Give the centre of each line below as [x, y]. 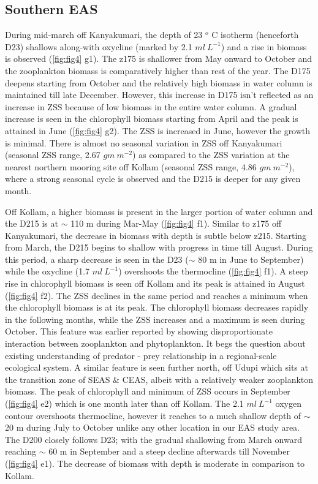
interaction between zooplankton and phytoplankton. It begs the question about [155, 343]
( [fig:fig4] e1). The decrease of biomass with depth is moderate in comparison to [155, 463]
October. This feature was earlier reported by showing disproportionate [139, 331]
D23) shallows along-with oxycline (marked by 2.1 [99, 46]
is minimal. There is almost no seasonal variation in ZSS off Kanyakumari [144, 142]
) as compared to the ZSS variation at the [211, 155]
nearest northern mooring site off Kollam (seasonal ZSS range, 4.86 [131, 166]
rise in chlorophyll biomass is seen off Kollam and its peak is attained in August [155, 283]
